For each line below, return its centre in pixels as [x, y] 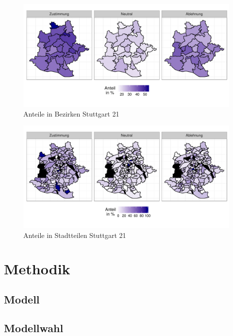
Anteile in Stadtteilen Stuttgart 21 [75, 235]
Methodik [37, 268]
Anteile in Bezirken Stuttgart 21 [71, 113]
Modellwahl [34, 328]
